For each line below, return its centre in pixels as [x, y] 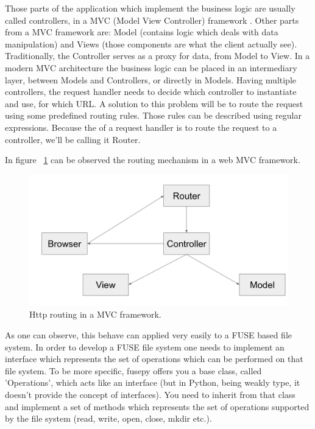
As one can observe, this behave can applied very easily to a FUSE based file [148, 335]
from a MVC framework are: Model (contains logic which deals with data [142, 32]
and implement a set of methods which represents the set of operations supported [157, 406]
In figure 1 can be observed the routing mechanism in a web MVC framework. [153, 160]
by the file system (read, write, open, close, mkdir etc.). [108, 418]
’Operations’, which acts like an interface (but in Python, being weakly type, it [153, 382]
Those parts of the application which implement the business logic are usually [150, 8]
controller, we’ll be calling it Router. [73, 139]
